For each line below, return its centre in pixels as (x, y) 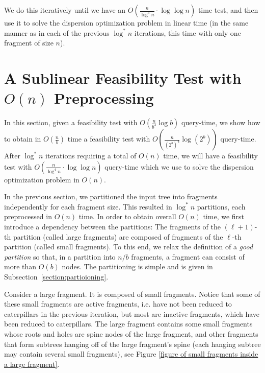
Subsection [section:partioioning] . (56, 277)
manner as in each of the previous (57, 32)
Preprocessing (104, 98)
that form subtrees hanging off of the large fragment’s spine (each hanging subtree (132, 344)
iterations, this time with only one (188, 32)
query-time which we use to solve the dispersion (179, 166)
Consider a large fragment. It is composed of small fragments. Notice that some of (132, 294)
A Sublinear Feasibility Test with (123, 77)
